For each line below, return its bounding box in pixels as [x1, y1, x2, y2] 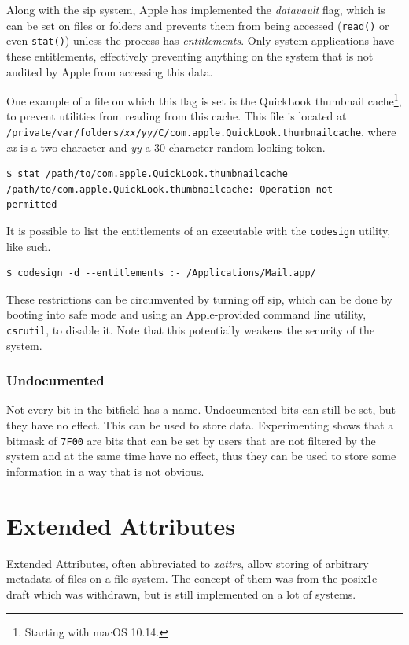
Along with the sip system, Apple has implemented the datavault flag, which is [6, 2, 385, 17]
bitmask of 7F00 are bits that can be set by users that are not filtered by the [6, 432, 376, 448]
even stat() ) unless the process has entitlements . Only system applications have [6, 32, 395, 49]
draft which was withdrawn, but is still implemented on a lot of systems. [6, 585, 356, 602]
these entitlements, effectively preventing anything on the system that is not [6, 47, 374, 64]
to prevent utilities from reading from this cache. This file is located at [6, 108, 347, 124]
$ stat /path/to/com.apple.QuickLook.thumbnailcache [6, 168, 288, 180]
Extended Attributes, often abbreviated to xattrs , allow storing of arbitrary [6, 555, 369, 571]
